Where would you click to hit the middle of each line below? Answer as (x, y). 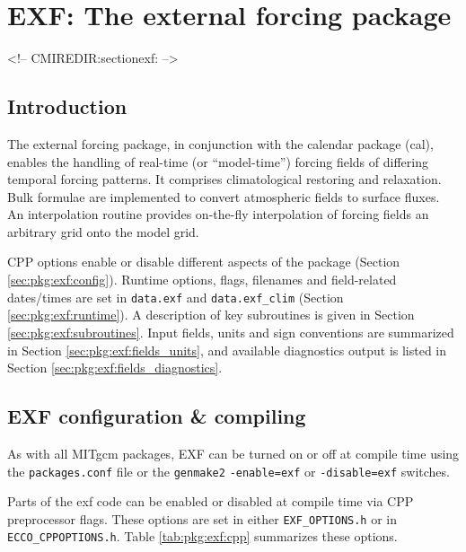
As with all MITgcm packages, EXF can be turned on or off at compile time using (233, 453)
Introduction (67, 106)
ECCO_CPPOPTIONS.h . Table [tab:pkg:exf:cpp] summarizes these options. (202, 536)
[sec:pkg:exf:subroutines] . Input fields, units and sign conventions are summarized (231, 332)
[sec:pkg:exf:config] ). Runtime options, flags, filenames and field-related (202, 280)
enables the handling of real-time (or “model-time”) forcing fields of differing (218, 161)
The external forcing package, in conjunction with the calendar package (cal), (220, 143)
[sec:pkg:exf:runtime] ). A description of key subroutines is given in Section (211, 315)
